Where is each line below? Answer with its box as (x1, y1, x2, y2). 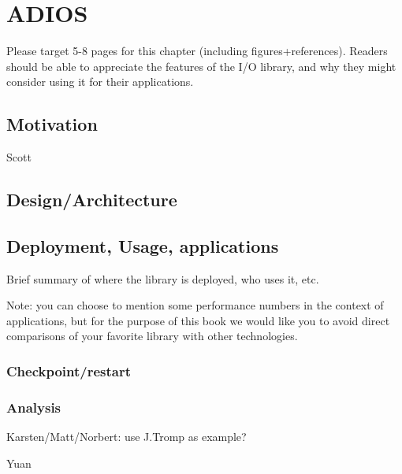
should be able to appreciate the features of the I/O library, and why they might (6, 57, 396, 74)
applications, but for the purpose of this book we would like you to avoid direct (6, 312, 390, 328)
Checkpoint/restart (6, 361, 132, 380)
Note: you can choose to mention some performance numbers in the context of (6, 297, 384, 313)
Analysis (6, 397, 61, 417)
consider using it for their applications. (6, 73, 194, 90)
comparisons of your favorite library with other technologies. (6, 328, 298, 344)
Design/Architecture (6, 187, 177, 212)
